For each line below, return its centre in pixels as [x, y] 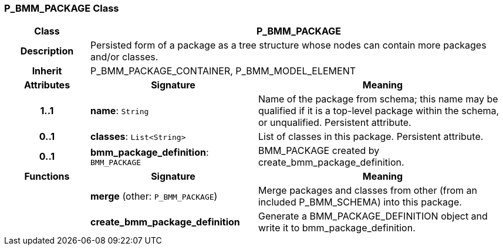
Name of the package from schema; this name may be [378, 99]
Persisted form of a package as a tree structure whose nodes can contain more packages [288, 45]
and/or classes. [124, 57]
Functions [47, 177]
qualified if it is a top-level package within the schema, [379, 111]
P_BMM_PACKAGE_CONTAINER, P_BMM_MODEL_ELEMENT [223, 71]
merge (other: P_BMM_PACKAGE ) [154, 196]
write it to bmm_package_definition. [337, 228]
